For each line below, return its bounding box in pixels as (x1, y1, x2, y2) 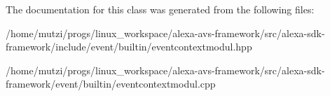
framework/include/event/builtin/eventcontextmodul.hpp (6, 39, 252, 54)
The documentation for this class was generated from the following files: (6, 2, 315, 16)
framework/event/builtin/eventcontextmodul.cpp (6, 76, 216, 91)
